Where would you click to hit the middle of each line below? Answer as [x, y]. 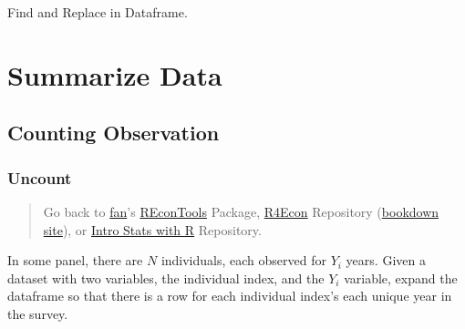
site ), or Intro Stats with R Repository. [152, 229]
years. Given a [386, 260]
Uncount [40, 177]
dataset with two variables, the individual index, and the [166, 278]
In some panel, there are [75, 260]
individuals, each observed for [243, 260]
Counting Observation [114, 133]
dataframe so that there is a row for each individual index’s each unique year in [230, 296]
